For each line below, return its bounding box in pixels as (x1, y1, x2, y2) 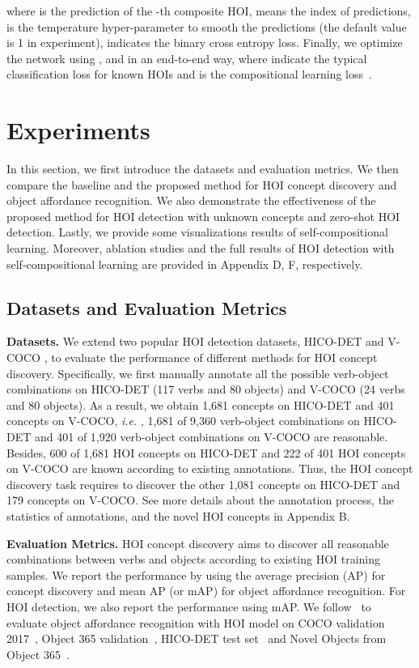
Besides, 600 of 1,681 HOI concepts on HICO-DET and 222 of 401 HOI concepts (6, 444, 406, 461)
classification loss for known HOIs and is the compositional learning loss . (6, 66, 372, 83)
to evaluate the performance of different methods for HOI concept (51, 349, 378, 366)
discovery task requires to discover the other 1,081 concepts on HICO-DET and (6, 475, 400, 492)
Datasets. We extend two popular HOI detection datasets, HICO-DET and (6, 333, 384, 350)
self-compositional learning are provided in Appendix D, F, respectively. (6, 255, 363, 272)
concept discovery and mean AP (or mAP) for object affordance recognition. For (6, 582, 406, 599)
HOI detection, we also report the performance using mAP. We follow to (6, 598, 371, 615)
